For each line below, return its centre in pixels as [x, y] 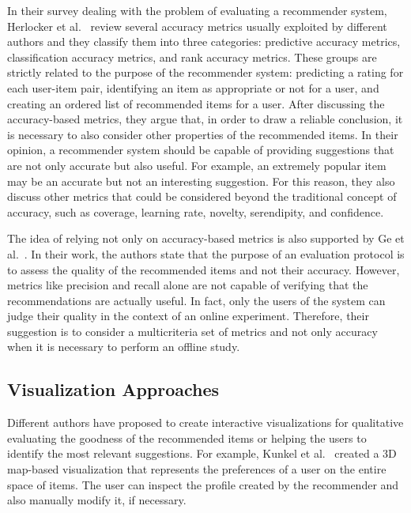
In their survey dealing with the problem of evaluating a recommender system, [197, 10]
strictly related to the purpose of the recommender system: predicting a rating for [205, 72]
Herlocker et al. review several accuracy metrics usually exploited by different [197, 26]
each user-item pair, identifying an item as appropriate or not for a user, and [193, 87]
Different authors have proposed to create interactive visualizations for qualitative [205, 422]
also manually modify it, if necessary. [97, 500]
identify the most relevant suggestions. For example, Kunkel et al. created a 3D [202, 453]
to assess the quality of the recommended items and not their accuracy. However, [204, 269]
